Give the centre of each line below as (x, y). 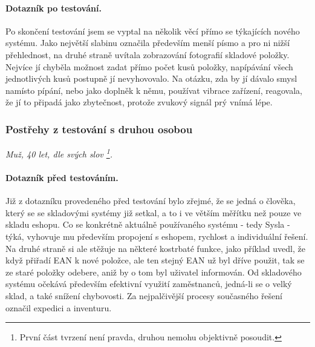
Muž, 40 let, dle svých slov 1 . (59, 153)
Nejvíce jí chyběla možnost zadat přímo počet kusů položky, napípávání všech (149, 66)
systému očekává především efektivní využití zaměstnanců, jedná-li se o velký (149, 284)
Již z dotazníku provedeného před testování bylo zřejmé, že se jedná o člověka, (151, 201)
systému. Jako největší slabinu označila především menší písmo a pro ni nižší (148, 43)
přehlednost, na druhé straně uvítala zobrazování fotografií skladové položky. (148, 54)
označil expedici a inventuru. (59, 307)
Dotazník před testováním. (62, 178)
